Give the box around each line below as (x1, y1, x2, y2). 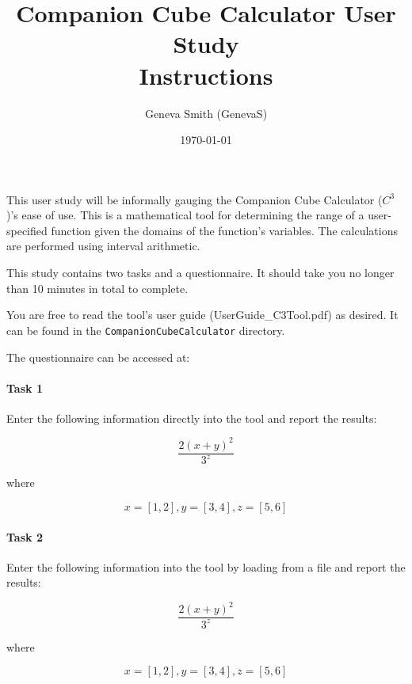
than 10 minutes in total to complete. (6, 279, 189, 296)
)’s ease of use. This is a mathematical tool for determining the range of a (6, 207, 364, 223)
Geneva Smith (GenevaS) (144, 104, 268, 121)
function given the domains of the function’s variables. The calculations (51, 222, 398, 238)
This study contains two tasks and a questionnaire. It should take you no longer (6, 264, 395, 281)
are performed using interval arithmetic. (6, 237, 200, 254)
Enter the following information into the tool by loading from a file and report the (6, 558, 406, 575)
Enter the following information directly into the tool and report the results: (6, 409, 377, 426)
